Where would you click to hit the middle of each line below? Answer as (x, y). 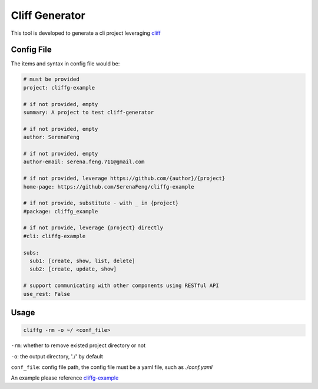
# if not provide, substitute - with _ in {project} (101, 203)
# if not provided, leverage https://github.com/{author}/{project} (124, 179)
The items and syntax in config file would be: (65, 64)
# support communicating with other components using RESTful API (121, 286)
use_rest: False (47, 294)
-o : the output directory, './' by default (57, 356)
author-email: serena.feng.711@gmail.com (84, 162)
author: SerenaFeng (51, 137)
